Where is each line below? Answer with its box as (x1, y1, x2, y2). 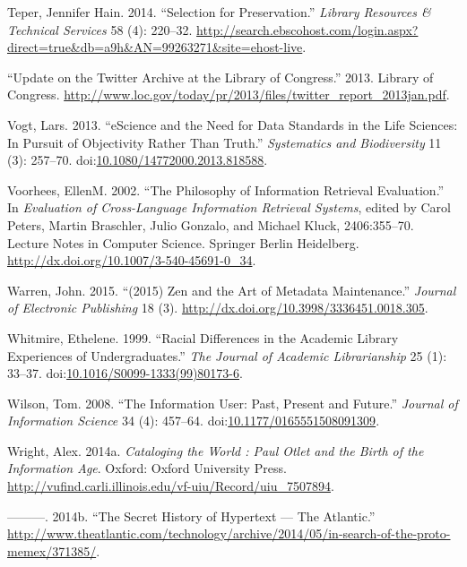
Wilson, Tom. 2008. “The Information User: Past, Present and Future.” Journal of (7, 393, 458, 412)
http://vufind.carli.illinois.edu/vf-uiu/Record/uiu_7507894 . (7, 477, 334, 495)
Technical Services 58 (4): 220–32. (7, 20, 193, 39)
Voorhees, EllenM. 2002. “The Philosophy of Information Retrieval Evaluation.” (7, 180, 445, 199)
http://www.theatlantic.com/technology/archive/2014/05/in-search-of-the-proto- (7, 524, 451, 543)
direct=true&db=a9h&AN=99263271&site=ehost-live (7, 38, 303, 56)
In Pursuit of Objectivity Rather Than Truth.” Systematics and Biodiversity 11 (7, 133, 442, 151)
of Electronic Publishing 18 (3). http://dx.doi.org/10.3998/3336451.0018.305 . (7, 298, 428, 317)
